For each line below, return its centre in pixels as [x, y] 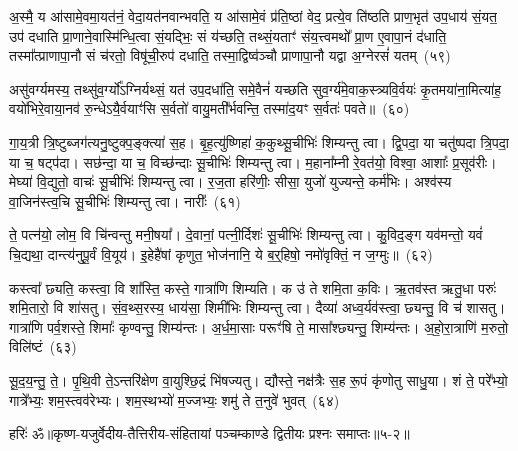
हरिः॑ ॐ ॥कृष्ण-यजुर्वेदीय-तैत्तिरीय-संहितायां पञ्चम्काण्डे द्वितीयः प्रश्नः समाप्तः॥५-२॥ [209, 433]
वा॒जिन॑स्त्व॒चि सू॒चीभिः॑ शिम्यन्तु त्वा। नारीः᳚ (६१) [125, 200]
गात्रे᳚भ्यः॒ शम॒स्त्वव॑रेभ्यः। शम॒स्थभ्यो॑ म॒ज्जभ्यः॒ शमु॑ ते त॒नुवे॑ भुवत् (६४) [174, 399]
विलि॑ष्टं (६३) [43, 346]
